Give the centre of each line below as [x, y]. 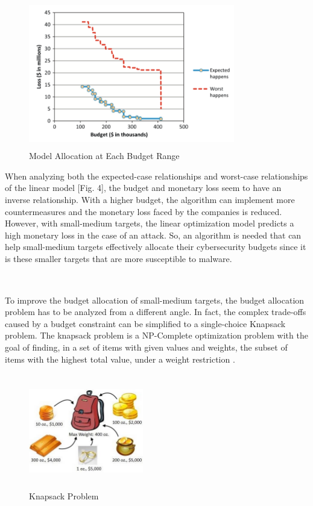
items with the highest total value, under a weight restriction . [120, 359]
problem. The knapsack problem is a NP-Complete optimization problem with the [156, 335]
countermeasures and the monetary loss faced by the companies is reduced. [144, 211]
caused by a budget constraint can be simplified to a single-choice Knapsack [145, 323]
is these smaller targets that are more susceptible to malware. [119, 258]
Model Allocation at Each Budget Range [104, 156]
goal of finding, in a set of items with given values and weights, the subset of [146, 347]
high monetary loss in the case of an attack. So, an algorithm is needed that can [153, 235]
